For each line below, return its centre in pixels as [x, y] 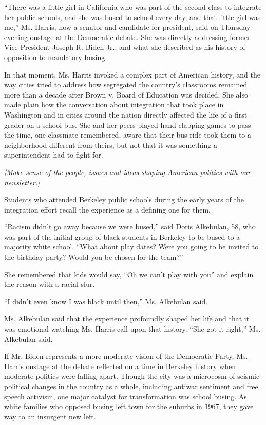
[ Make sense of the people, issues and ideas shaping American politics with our [127, 172]
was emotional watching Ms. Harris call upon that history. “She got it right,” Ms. [132, 329]
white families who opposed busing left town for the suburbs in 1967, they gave [129, 406]
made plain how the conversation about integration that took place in [114, 104]
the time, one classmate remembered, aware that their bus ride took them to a [128, 135]
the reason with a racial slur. [50, 284]
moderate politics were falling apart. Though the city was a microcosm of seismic [132, 376]
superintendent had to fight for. [54, 155]
